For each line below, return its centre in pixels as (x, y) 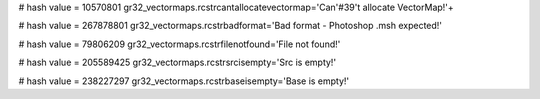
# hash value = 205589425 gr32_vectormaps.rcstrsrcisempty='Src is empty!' (177, 62)
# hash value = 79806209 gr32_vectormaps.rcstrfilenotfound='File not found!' (179, 44)
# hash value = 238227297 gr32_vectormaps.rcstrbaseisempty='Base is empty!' (184, 81)
